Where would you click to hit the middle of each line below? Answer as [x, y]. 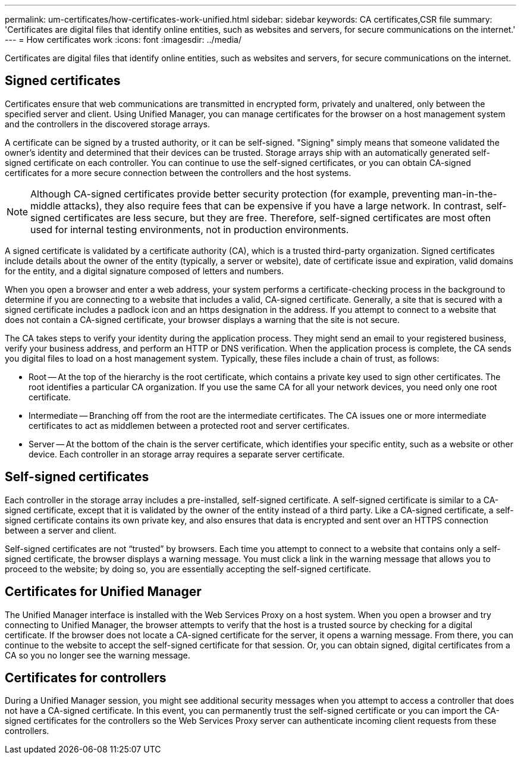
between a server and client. [61, 530]
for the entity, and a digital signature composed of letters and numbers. [144, 271]
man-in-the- [470, 194]
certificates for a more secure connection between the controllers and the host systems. [178, 172]
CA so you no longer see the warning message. [98, 655]
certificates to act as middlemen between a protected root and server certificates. [189, 425]
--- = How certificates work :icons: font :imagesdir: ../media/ [123, 40]
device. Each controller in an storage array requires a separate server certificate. [187, 454]
